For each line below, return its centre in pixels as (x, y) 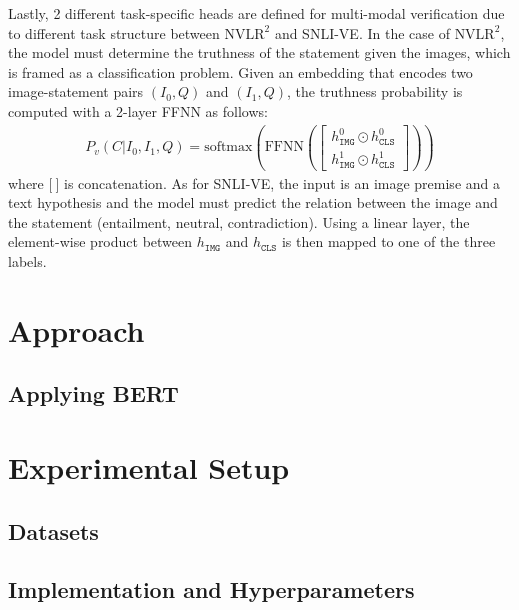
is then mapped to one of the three (388, 241)
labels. (27, 261)
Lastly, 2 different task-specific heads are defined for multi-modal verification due (256, 13)
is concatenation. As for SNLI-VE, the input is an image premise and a (282, 182)
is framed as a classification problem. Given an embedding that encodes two (240, 71)
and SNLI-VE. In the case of (362, 32)
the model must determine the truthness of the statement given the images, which (259, 52)
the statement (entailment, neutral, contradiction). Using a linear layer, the (239, 221)
